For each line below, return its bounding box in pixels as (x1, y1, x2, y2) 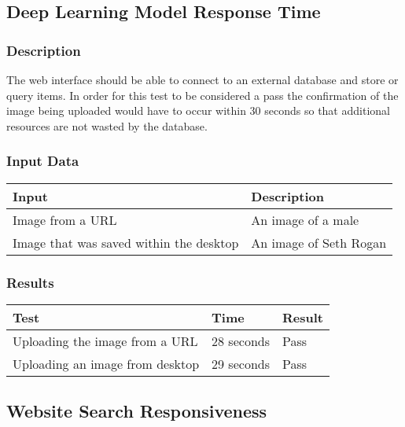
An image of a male (251, 210, 359, 229)
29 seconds (212, 354, 270, 373)
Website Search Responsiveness (6, 399, 267, 423)
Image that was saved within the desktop (13, 233, 239, 252)
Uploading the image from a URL (13, 331, 198, 350)
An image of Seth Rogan (251, 233, 387, 252)
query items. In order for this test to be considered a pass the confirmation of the (6, 87, 399, 103)
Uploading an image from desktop (13, 354, 200, 373)
